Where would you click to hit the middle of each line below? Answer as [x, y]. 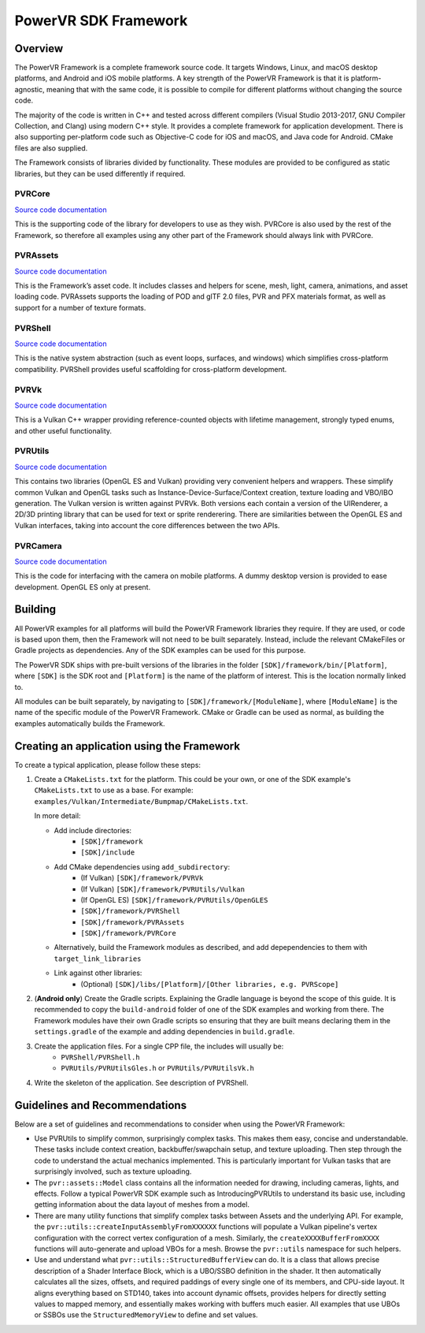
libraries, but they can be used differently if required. [100, 173]
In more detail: [57, 816]
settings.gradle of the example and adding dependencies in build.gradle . [164, 1032]
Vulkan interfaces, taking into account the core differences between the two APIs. [147, 525]
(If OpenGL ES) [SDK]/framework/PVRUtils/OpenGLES [174, 899]
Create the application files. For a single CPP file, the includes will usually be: [159, 1046]
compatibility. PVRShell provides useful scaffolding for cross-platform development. [151, 369]
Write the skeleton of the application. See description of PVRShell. [141, 1082]
